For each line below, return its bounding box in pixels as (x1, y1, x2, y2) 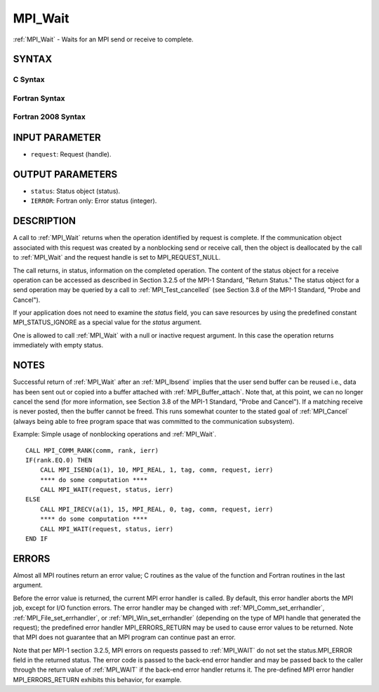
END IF (25, 535, 48, 543)
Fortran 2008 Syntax (13, 112, 86, 122)
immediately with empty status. (13, 341, 104, 350)
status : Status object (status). (30, 187, 121, 196)
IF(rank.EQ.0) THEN (25, 456, 93, 464)
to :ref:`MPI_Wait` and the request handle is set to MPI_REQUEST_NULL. (13, 253, 221, 262)
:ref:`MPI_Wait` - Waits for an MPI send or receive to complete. (13, 35, 194, 44)
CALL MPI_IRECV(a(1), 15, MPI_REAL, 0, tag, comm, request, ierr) (39, 505, 274, 513)
